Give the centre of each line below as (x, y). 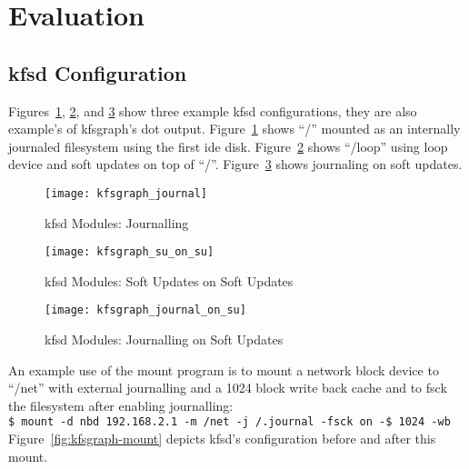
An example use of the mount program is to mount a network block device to (224, 369)
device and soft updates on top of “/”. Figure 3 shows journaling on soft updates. (235, 164)
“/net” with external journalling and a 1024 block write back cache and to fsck (228, 388)
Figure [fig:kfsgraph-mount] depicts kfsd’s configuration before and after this (222, 439)
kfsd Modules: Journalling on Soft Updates (164, 339)
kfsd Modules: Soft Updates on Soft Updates (169, 280)
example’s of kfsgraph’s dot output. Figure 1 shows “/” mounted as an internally (234, 129)
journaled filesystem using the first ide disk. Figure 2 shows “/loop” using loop (228, 146)
